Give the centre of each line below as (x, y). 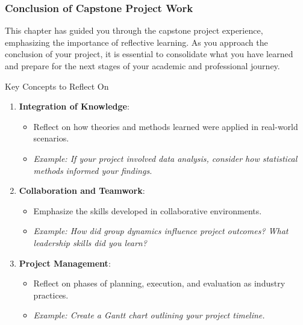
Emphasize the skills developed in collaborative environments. (148, 210)
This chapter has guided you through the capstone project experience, (134, 30)
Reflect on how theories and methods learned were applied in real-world (166, 126)
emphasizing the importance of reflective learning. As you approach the (136, 42)
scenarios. (51, 138)
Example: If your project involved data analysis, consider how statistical (165, 158)
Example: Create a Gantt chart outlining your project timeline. (149, 315)
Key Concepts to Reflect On (57, 86)
